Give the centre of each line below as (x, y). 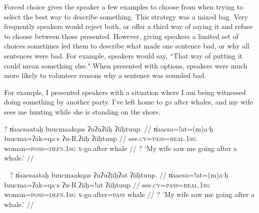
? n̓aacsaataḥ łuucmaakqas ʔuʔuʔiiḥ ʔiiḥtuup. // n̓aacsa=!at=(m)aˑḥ (109, 128)
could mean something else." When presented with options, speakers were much (126, 65)
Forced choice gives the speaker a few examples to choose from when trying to (124, 6)
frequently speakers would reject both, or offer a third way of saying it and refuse (128, 26)
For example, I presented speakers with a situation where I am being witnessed (125, 92)
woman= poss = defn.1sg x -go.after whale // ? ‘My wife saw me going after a (120, 148)
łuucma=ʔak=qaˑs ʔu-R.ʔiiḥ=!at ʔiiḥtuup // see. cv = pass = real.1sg (107, 184)
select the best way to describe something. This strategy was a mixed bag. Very (126, 16)
